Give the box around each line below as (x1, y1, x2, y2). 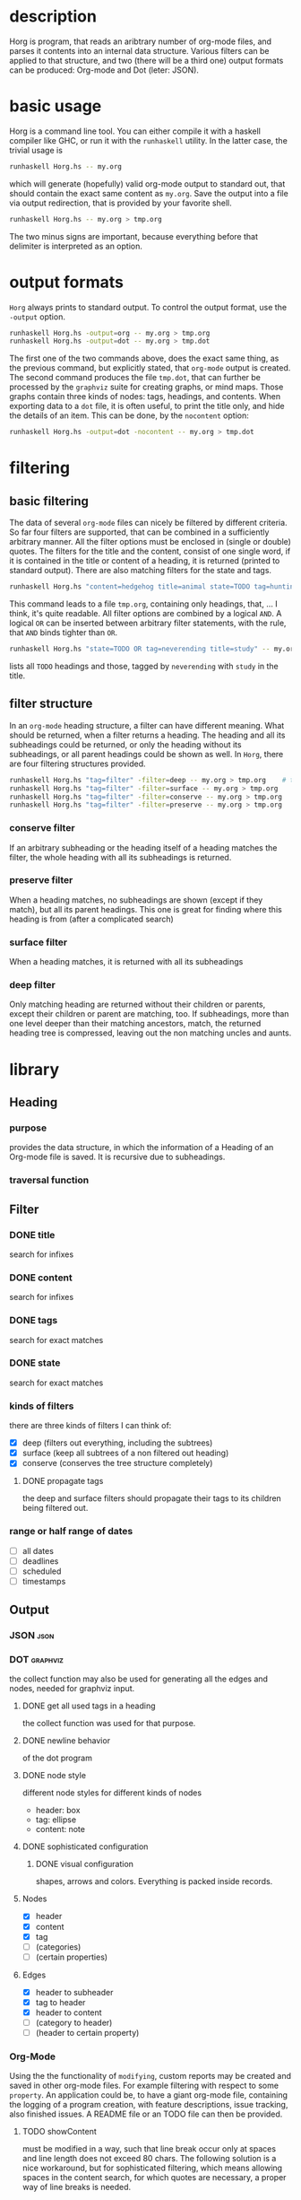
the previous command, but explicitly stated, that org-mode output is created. (9, 362, 291, 373)
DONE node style (21, 1770, 87, 1781)
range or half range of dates (9, 1525, 133, 1538)
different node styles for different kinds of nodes (21, 1787, 202, 1798)
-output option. (9, 311, 65, 322)
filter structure (9, 696, 93, 712)
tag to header (35, 1996, 86, 2007)
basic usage (9, 96, 102, 117)
